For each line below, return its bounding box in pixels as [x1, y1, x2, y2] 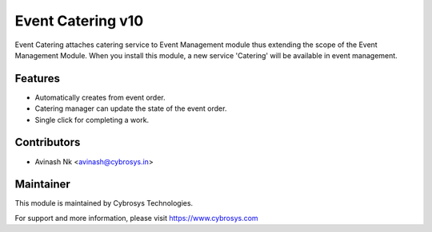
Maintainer [14, 178, 71, 191]
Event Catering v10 [14, 12, 144, 29]
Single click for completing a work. [34, 115, 150, 124]
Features [14, 72, 60, 85]
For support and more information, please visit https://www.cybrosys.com [14, 213, 259, 222]
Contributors [14, 136, 81, 149]
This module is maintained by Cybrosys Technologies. [14, 199, 194, 208]
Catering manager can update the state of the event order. [34, 104, 227, 113]
